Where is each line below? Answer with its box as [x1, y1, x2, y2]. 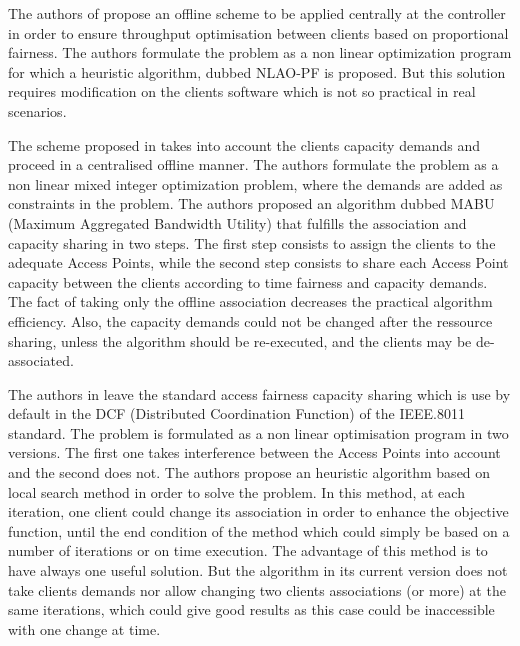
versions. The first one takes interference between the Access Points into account [8, 442, 501, 463]
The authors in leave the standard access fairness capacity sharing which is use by [8, 383, 511, 404]
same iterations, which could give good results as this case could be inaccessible [8, 599, 495, 620]
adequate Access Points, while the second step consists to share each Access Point [8, 252, 509, 273]
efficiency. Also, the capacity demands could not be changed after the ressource [8, 310, 493, 331]
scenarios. [8, 100, 67, 121]
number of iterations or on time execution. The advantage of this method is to [8, 540, 488, 561]
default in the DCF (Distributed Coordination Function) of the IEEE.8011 [8, 403, 466, 424]
